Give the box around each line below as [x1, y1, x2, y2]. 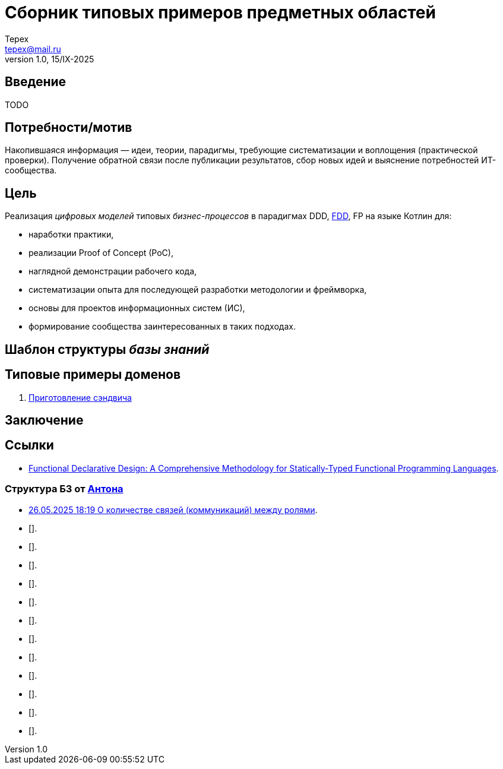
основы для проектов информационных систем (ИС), [29, 303, 245, 314]
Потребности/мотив [5, 120, 132, 135]
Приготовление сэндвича [29, 392, 132, 403]
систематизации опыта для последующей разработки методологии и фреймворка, [29, 284, 367, 295]
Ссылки [5, 438, 54, 453]
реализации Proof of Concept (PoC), [29, 248, 173, 258]
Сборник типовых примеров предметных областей [5, 2, 436, 23]
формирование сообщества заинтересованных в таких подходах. [29, 321, 296, 332]
